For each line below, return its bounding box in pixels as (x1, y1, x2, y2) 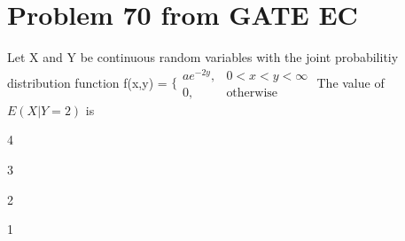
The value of (316, 73, 385, 91)
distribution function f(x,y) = (7, 73, 167, 91)
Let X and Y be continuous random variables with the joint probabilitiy (7, 48, 399, 66)
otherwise (226, 86, 278, 99)
